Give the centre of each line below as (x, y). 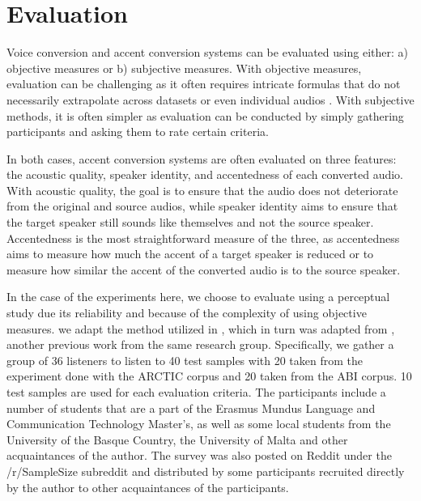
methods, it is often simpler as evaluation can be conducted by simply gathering (205, 115)
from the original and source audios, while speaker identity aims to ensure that (202, 206)
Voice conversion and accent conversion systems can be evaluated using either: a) (207, 52)
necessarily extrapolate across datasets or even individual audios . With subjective (210, 99)
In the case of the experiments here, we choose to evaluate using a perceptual (198, 297)
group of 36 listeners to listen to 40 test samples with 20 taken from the (185, 360)
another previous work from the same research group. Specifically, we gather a (200, 344)
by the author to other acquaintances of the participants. (148, 487)
